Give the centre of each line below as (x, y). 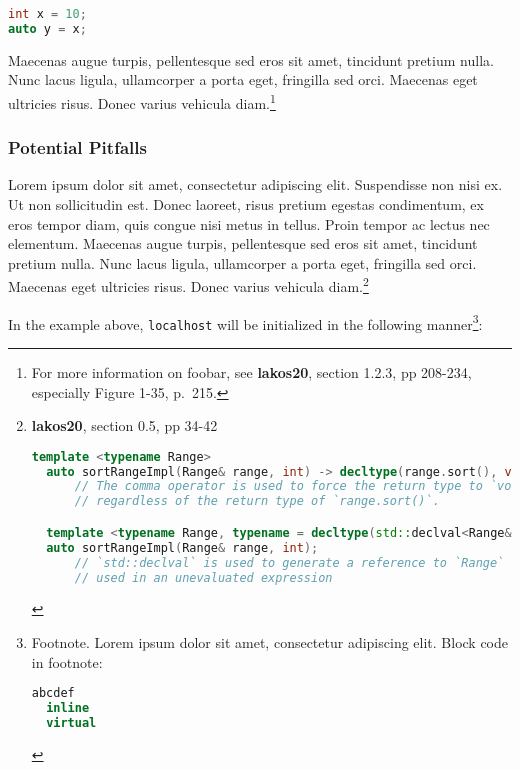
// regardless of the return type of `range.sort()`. (257, 501)
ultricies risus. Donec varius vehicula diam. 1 (142, 101)
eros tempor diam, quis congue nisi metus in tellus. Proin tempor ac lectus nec (249, 223)
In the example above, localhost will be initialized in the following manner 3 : (245, 322)
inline (68, 708)
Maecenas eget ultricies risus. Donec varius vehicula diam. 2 (188, 285)
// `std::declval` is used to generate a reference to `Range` (289, 562)
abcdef (53, 693)
